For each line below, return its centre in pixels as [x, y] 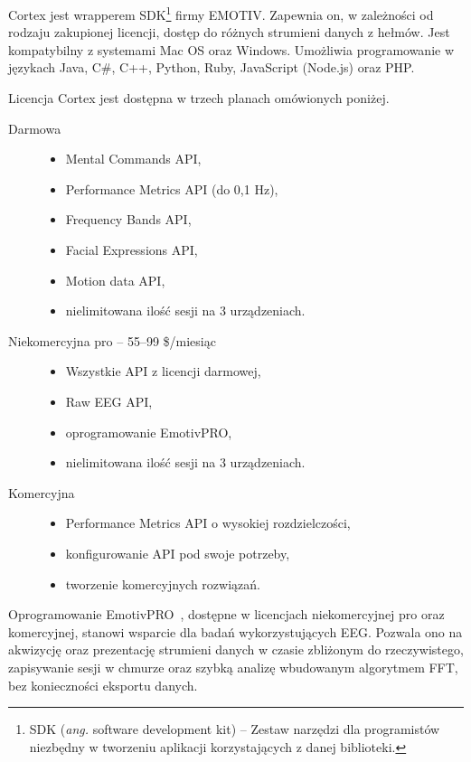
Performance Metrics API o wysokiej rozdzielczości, [208, 523]
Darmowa [35, 128]
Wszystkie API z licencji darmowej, [163, 371]
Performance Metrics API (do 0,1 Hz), [172, 188]
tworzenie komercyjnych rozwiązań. [163, 583]
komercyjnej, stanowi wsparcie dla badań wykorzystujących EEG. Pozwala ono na [235, 631]
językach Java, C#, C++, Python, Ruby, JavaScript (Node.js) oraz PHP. [212, 67]
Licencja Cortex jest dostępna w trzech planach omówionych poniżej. [199, 98]
